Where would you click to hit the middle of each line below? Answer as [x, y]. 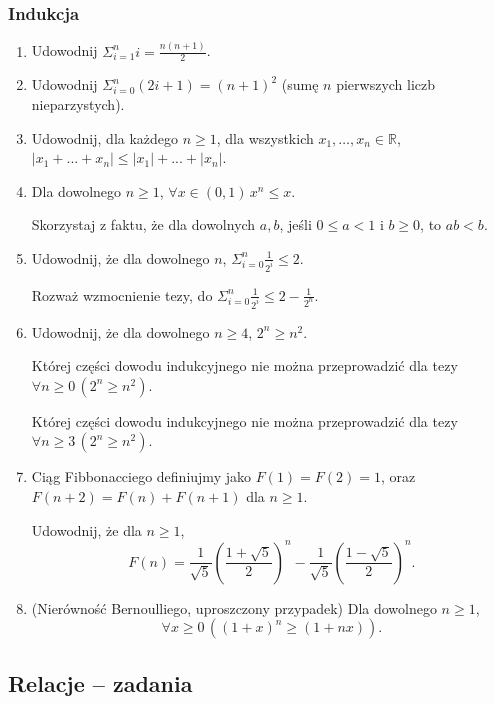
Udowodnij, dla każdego [105, 137]
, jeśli [295, 224]
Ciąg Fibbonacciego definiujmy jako [141, 476]
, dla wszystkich [265, 137]
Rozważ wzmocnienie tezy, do [122, 294]
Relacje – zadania [100, 682]
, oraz [398, 476]
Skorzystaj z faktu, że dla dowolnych [143, 224]
